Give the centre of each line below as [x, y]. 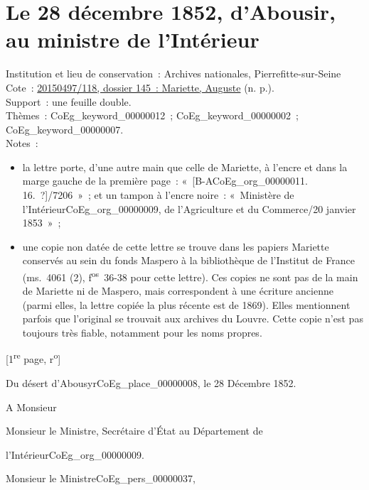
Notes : [22, 143]
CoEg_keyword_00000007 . [65, 129]
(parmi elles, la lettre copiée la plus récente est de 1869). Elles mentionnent [186, 304]
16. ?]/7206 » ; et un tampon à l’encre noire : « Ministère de [158, 195]
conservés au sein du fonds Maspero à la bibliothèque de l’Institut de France [188, 260]
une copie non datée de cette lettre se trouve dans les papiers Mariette [176, 246]
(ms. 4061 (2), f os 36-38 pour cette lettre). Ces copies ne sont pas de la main [190, 276]
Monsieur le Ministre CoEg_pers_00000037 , [101, 478]
